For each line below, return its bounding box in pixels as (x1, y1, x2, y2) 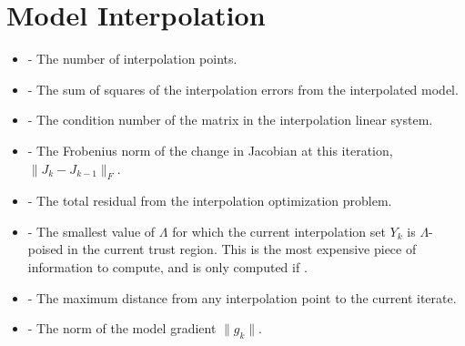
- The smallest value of (27, 221, 156, 240)
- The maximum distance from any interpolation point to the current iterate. (27, 288, 457, 307)
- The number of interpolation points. (27, 49, 238, 68)
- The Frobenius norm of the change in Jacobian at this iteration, (27, 140, 393, 159)
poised (27, 239, 64, 259)
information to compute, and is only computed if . (27, 258, 308, 277)
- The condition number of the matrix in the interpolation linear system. (27, 110, 433, 129)
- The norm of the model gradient (27, 319, 217, 338)
